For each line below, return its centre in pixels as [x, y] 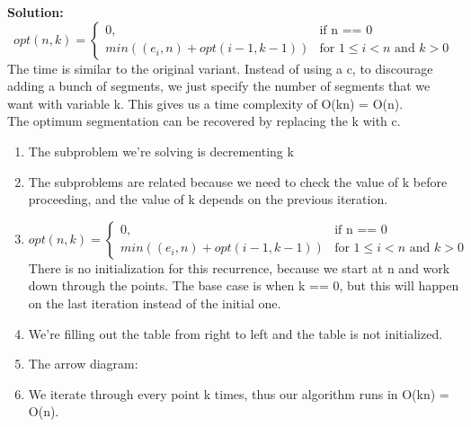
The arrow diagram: [83, 364]
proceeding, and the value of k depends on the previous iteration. [208, 199]
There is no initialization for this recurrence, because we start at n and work [239, 267]
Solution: [36, 12]
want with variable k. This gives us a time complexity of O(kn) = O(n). [205, 103]
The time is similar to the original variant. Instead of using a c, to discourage [220, 68]
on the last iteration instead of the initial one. [155, 302]
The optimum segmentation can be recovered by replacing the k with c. [204, 121]
